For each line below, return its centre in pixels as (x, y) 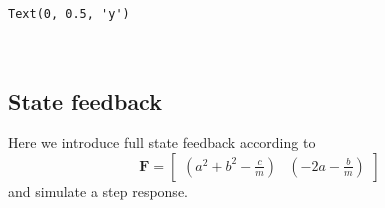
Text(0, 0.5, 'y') (69, 14)
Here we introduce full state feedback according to (162, 142)
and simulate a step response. (98, 190)
